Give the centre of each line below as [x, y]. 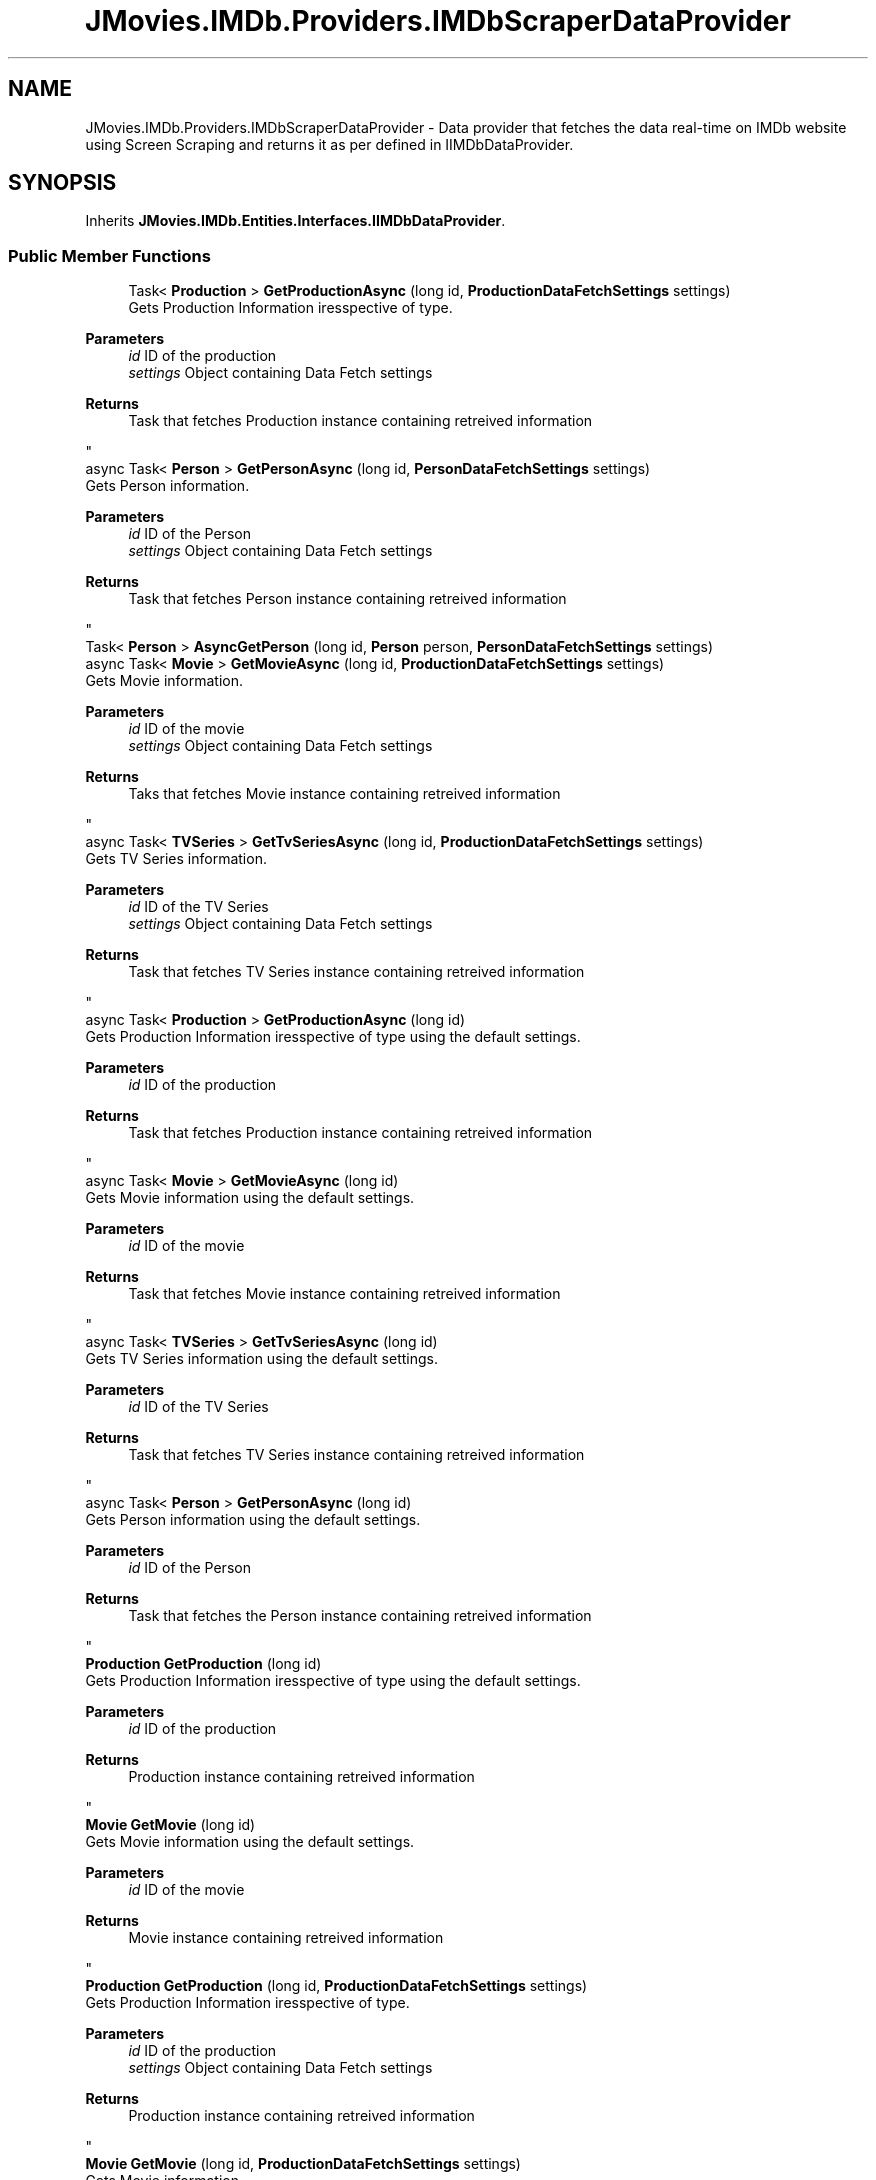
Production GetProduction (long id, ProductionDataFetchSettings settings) [336, 1986]
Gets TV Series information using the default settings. [261, 1359]
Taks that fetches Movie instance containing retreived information [344, 794]
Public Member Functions [109, 255]
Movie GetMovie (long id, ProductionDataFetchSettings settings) [303, 2164]
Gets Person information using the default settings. [253, 1520]
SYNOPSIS [62, 183]
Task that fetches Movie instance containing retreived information [344, 1294]
